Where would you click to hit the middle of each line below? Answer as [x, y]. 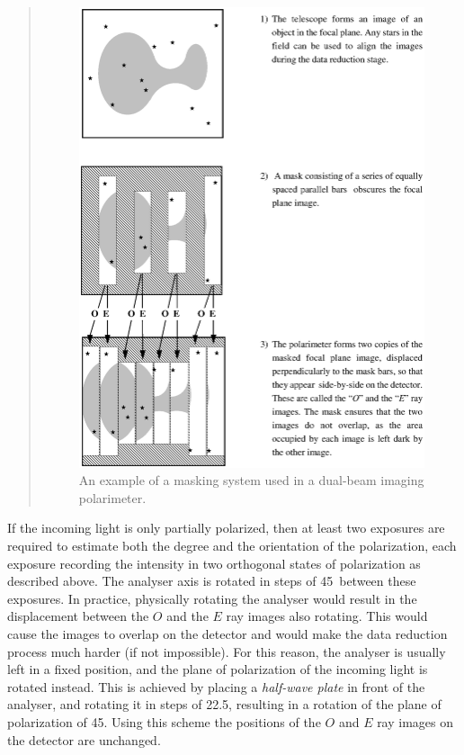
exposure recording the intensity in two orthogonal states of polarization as [214, 563]
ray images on [415, 721]
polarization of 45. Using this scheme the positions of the [164, 721]
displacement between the [78, 616]
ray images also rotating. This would [327, 616]
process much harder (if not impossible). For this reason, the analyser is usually [227, 651]
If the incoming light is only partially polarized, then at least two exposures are [226, 528]
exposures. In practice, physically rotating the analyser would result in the [212, 598]
